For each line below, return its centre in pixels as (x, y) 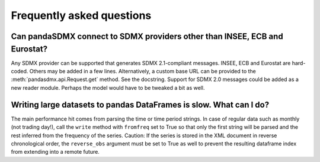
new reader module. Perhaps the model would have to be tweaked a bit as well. (108, 88)
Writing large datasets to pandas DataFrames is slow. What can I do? (140, 104)
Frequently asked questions (81, 15)
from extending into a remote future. (55, 152)
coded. (20, 72)
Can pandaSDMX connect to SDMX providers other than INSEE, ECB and (147, 36)
